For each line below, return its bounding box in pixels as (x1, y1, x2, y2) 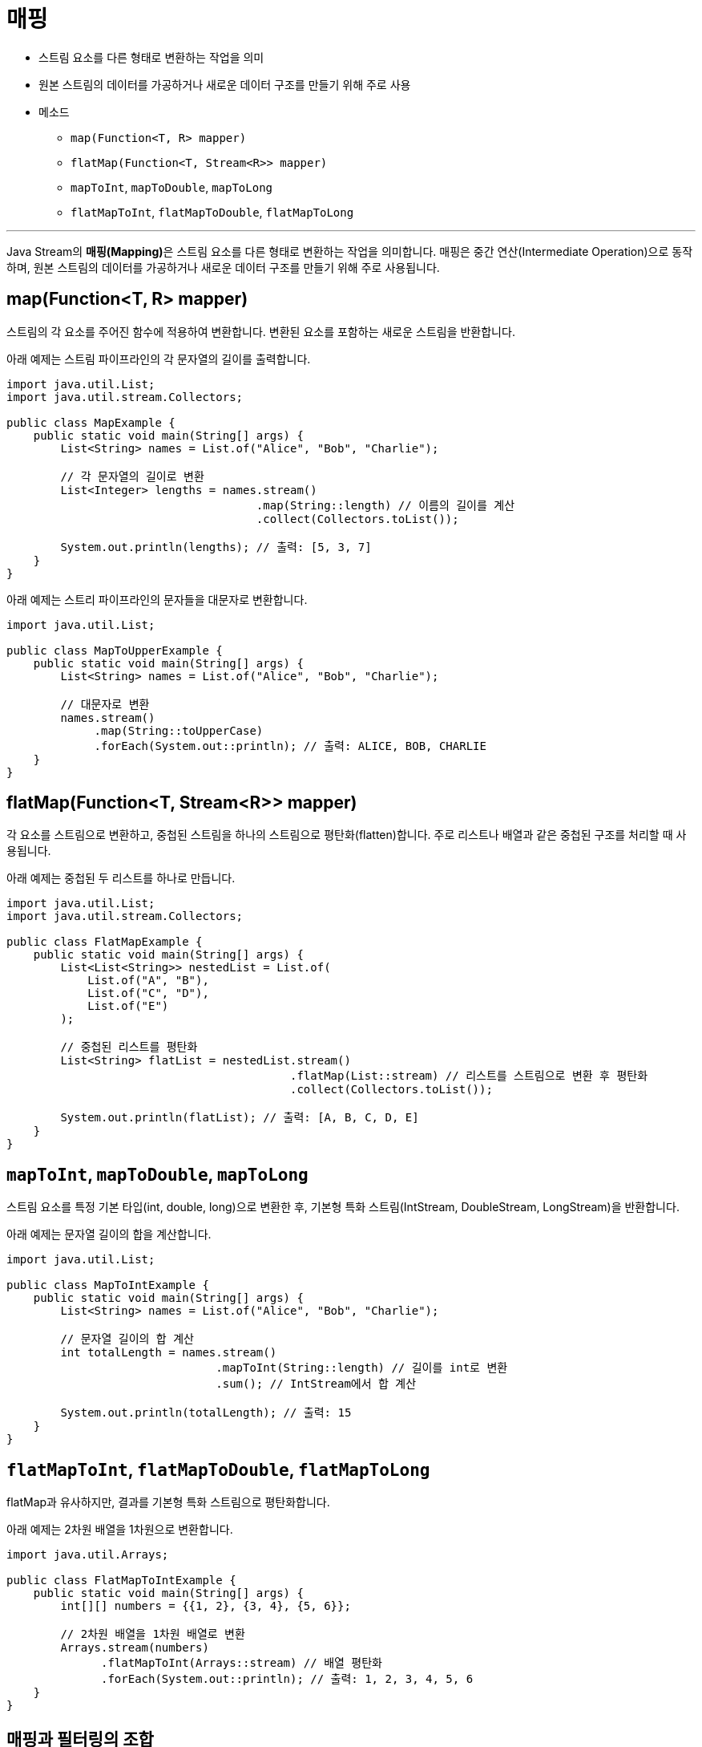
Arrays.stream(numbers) (60, 1641, 209, 1655)
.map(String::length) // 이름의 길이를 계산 (256, 498, 515, 512)
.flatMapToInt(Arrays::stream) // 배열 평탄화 (101, 1656, 382, 1670)
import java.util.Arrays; (6, 1548, 169, 1562)
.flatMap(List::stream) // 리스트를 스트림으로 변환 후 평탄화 (290, 1069, 648, 1083)
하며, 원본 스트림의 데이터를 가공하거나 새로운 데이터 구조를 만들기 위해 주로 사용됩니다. (6, 260, 440, 274)
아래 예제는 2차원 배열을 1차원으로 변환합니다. (6, 1522, 233, 1537)
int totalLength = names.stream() (60, 1346, 277, 1360)
